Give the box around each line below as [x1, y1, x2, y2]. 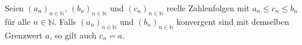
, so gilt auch [49, 28, 97, 41]
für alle [5, 15, 31, 27]
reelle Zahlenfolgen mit [166, 2, 250, 14]
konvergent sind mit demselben [176, 15, 290, 27]
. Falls [54, 15, 77, 27]
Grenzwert [5, 28, 43, 41]
